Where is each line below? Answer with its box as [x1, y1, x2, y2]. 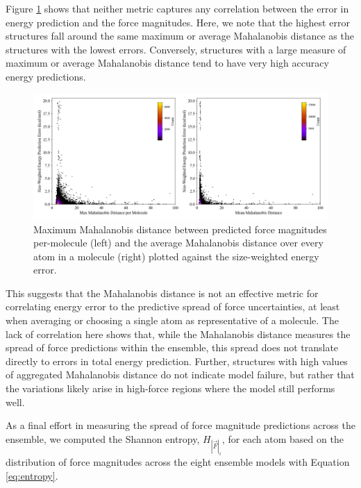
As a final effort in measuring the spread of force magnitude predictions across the [6, 418, 355, 432]
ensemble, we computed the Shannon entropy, [6, 431, 200, 446]
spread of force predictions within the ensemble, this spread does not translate [6, 340, 339, 355]
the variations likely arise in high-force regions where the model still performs [6, 381, 335, 396]
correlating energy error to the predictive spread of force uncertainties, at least [6, 299, 340, 314]
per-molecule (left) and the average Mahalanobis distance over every [33, 235, 324, 250]
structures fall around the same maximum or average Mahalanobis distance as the [6, 28, 354, 43]
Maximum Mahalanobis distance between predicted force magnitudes [33, 221, 327, 236]
